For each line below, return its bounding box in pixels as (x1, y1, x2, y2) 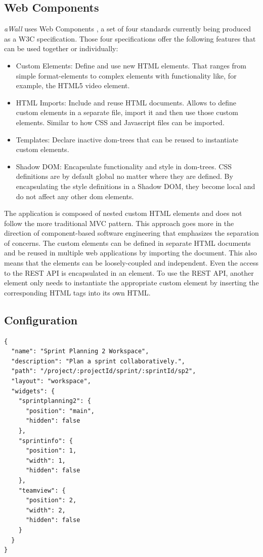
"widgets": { (11, 387, 55, 395)
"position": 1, (25, 447, 77, 455)
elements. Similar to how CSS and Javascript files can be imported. (16, 117, 225, 127)
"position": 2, (25, 497, 77, 504)
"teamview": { (18, 487, 66, 494)
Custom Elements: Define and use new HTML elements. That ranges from (16, 60, 247, 70)
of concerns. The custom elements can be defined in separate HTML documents (4, 237, 251, 248)
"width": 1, (25, 457, 66, 464)
